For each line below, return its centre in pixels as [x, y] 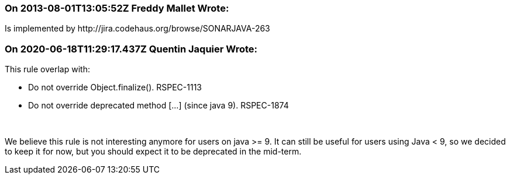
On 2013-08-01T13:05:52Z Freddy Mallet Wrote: [117, 8]
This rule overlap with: [47, 69]
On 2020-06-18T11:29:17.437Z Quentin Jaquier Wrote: [131, 49]
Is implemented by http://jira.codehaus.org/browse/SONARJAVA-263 [137, 29]
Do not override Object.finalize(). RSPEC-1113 [115, 87]
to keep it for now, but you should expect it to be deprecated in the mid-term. [153, 152]
